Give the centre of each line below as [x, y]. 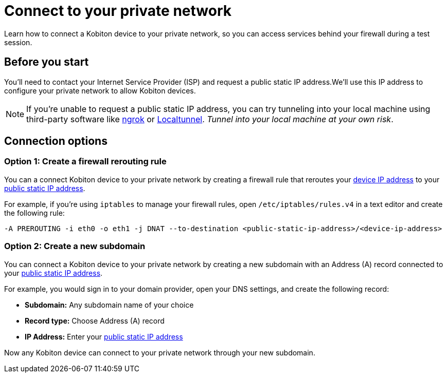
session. [18, 42]
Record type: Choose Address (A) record [95, 321]
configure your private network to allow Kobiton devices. [100, 90]
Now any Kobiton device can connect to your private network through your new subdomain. [160, 352]
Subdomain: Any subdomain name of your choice [109, 305]
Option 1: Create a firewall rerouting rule [85, 162]
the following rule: [34, 213]
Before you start [47, 62]
